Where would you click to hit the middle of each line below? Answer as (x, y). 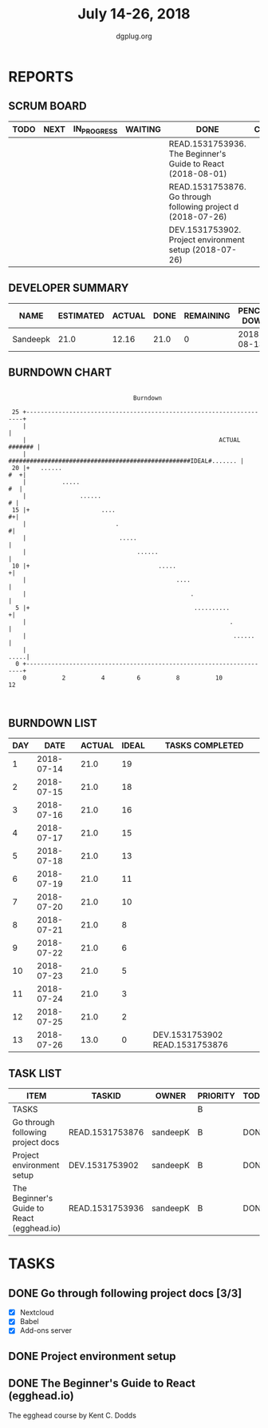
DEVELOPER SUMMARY (69, 288)
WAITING (143, 130)
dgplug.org (134, 36)
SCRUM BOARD (47, 106)
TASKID (106, 1096)
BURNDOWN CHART (60, 373)
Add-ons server (46, 1330)
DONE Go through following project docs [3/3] (125, 1293)
